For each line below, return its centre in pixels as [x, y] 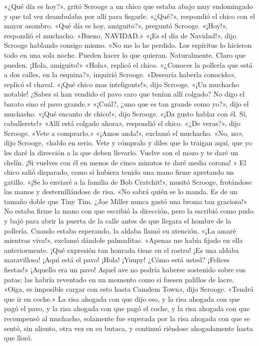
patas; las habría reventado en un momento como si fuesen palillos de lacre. [119, 279]
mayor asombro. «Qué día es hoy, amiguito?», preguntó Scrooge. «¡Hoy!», [116, 26]
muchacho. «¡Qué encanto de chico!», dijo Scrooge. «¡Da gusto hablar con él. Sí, [126, 113]
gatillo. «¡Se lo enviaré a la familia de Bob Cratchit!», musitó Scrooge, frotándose [128, 181]
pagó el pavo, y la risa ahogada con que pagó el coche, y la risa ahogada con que [127, 308]
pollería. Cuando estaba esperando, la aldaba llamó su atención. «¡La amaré [120, 230]
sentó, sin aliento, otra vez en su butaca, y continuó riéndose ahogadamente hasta [129, 328]
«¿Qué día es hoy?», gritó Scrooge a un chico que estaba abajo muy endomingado [129, 6]
